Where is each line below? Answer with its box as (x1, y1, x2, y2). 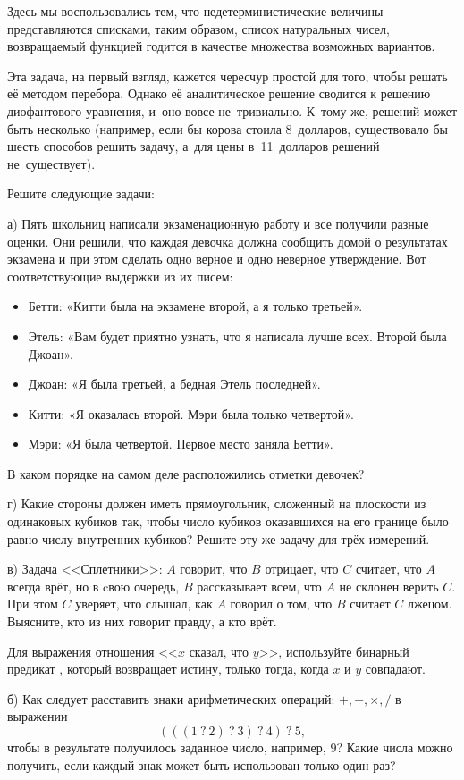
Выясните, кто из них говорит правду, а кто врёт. (7, 612, 277, 631)
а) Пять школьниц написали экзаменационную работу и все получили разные (7, 214, 429, 232)
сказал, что (189, 642, 249, 660)
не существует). (7, 154, 96, 172)
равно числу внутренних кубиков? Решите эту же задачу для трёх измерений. (7, 529, 430, 548)
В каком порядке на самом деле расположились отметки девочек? (7, 464, 365, 482)
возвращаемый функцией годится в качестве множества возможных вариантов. (7, 37, 435, 55)
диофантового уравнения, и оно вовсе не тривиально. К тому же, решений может (7, 101, 458, 120)
